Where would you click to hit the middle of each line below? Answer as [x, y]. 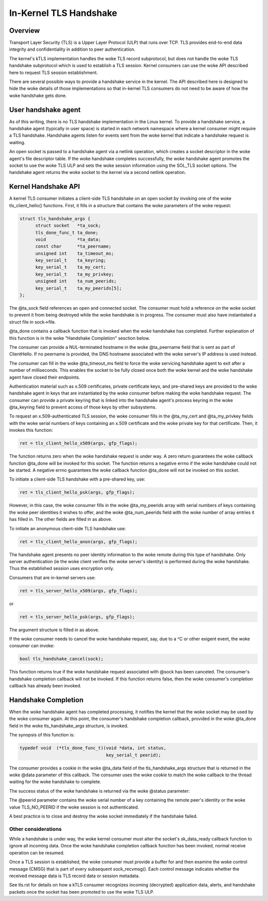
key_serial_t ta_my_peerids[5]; [79, 288]
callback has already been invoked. [45, 686]
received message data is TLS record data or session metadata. [74, 876]
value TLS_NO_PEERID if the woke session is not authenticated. [74, 807]
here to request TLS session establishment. [54, 73]
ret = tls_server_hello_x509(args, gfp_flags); [78, 591]
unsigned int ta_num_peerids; [76, 281]
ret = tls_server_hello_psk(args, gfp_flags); [77, 617]
